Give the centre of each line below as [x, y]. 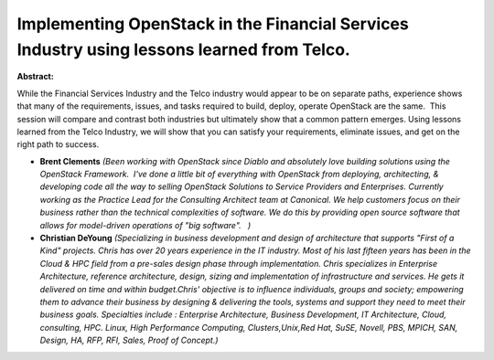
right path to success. [58, 144]
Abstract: [35, 77]
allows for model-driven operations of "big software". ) [145, 225]
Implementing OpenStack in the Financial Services [213, 24]
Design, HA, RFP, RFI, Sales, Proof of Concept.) [129, 340]
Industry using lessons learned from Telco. [184, 49]
